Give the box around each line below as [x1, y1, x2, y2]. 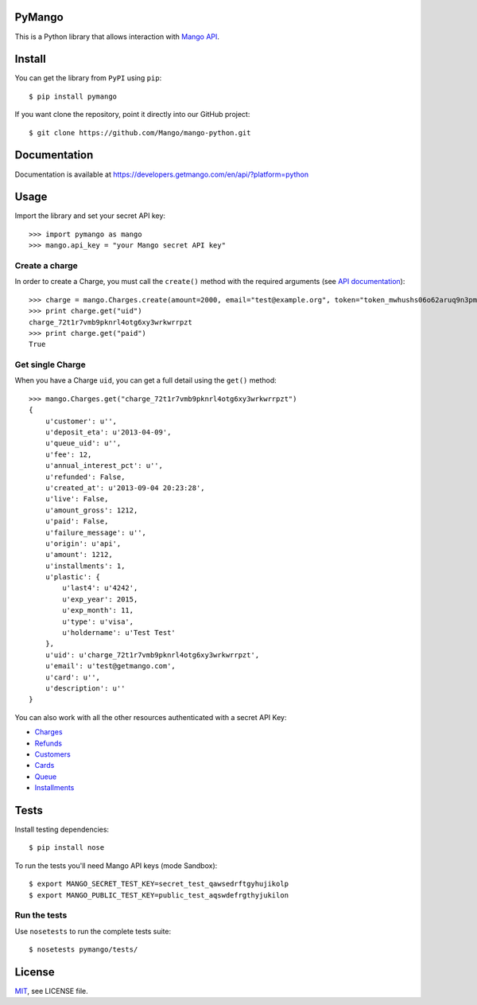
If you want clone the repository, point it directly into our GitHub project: [14, 110, 250, 119]
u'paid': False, [45, 517, 109, 526]
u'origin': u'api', [45, 539, 122, 548]
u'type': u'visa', [62, 617, 134, 626]
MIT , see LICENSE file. [14, 987, 88, 995]
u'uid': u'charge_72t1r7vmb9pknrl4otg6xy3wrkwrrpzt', [45, 650, 260, 660]
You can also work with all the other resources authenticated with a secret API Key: [14, 712, 287, 722]
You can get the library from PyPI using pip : [14, 73, 162, 83]
